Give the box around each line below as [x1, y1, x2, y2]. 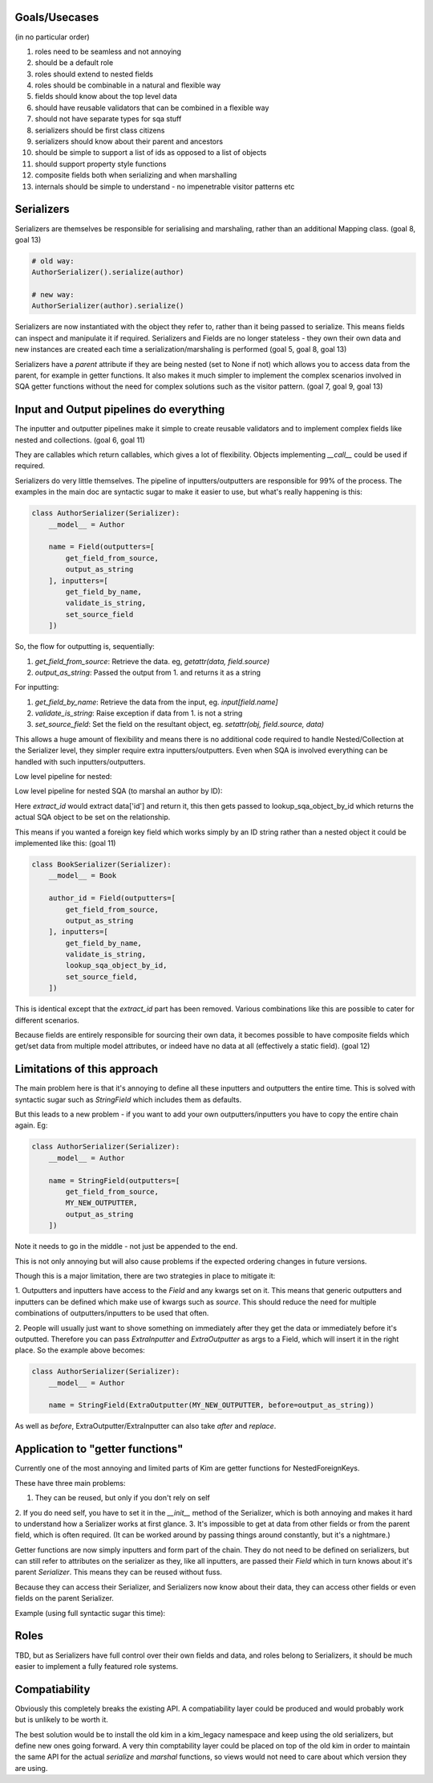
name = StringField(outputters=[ [48, 1176, 180, 1185]
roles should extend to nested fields [34, 69, 154, 79]
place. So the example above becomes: [14, 1345, 146, 1355]
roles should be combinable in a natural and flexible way [34, 80, 221, 90]
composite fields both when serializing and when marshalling [34, 170, 237, 180]
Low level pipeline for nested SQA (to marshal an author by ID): [14, 786, 223, 796]
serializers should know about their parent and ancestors [34, 137, 224, 146]
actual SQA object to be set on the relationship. [14, 812, 171, 822]
